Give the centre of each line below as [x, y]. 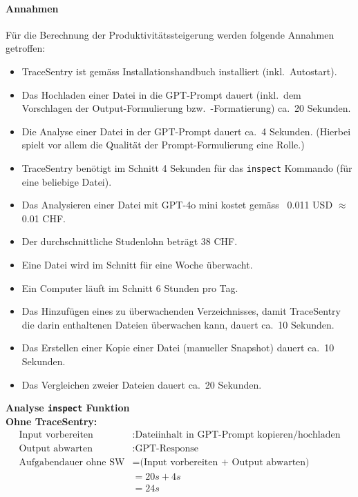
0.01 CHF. [44, 218]
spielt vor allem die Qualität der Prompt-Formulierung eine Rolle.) [163, 145]
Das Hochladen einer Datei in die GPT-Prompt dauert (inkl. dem [161, 94]
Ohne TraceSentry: [51, 421]
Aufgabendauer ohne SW [72, 463]
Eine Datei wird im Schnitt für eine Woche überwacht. [137, 264]
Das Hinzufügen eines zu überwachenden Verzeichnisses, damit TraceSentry [181, 311]
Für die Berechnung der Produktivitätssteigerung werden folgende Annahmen [170, 34]
